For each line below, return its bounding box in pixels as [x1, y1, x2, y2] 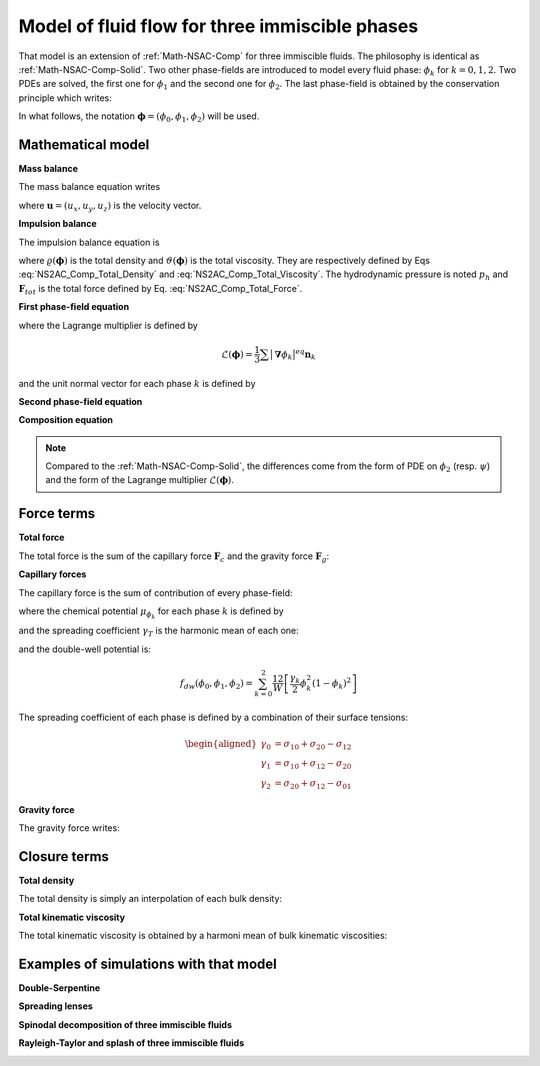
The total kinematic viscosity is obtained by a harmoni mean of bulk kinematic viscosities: [18, 930, 388, 942]
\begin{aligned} [185, 738, 257, 749]
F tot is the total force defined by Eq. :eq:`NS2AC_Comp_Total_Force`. [18, 282, 303, 297]
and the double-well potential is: [18, 643, 152, 655]
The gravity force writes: [18, 822, 120, 834]
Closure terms [18, 848, 110, 865]
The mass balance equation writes [18, 181, 161, 193]
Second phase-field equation [18, 395, 143, 407]
